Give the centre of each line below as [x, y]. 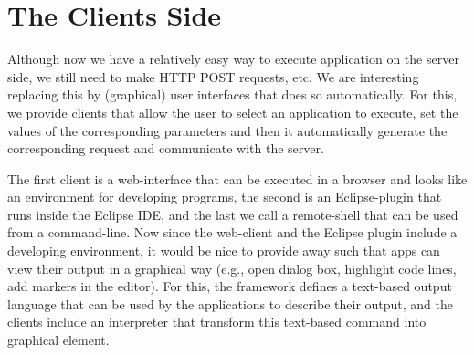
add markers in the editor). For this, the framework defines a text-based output [230, 286]
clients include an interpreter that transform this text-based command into [217, 322]
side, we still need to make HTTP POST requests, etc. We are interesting [213, 76]
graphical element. [58, 340]
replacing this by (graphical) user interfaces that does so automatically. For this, [232, 94]
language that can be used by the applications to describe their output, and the [231, 303]
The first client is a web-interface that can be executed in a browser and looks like [237, 178]
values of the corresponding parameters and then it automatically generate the [227, 130]
